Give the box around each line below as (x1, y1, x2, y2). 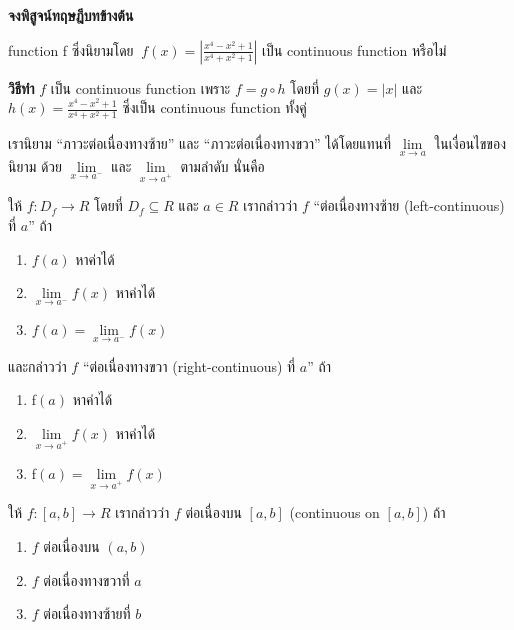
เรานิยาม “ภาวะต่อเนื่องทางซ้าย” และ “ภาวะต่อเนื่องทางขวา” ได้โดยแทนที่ (8, 133, 392, 154)
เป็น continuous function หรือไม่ (262, 39, 447, 60)
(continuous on (289, 502, 380, 523)
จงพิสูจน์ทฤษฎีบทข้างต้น (8, 5, 134, 25)
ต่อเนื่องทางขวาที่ (43, 569, 130, 590)
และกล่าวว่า (8, 355, 67, 376)
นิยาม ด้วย (8, 155, 62, 176)
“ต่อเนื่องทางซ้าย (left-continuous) (313, 195, 505, 216)
